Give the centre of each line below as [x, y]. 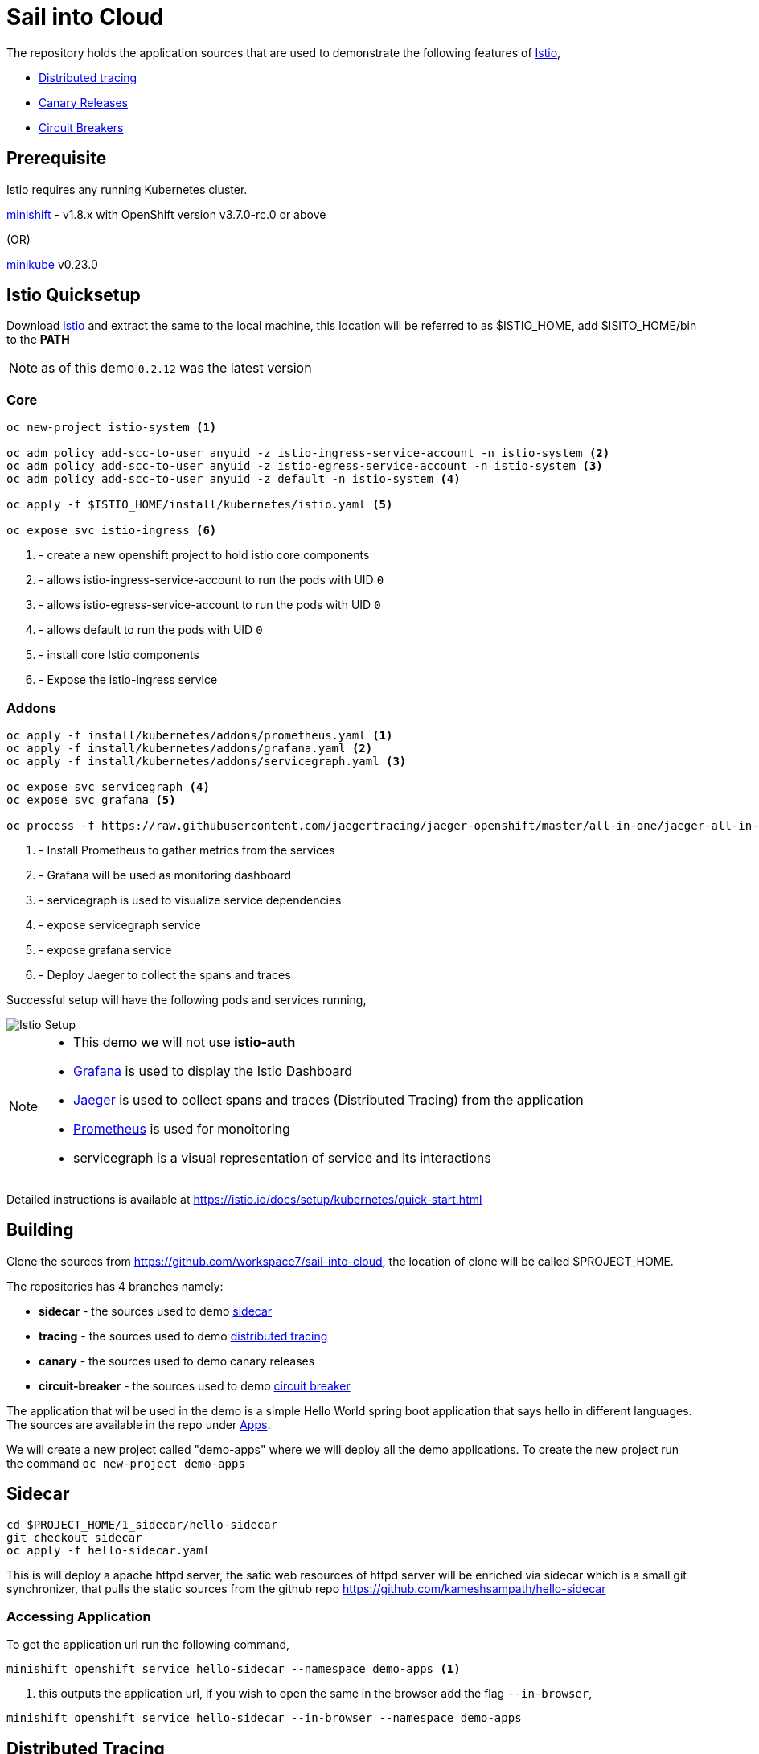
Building [40, 1230]
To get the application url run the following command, [148, 1645]
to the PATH [38, 340]
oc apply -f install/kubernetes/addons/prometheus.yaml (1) [200, 735]
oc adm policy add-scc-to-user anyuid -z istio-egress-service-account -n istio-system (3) [305, 466]
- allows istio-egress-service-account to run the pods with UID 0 [210, 605]
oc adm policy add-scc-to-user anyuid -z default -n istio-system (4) [234, 479]
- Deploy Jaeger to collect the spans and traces [165, 974]
